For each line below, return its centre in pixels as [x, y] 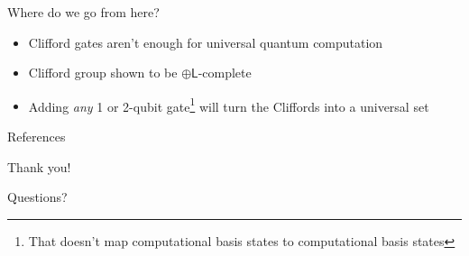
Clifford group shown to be [103, 73]
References [37, 137]
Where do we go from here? [83, 12]
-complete [225, 73]
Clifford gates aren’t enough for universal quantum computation [206, 42]
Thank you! [39, 166]
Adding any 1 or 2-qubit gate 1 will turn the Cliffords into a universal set [229, 105]
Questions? [37, 197]
